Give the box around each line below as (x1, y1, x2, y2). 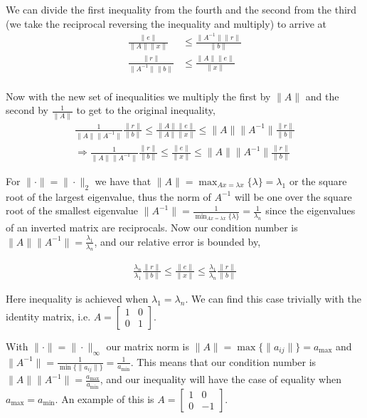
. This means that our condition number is (130, 354, 317, 369)
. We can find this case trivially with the (185, 291, 361, 306)
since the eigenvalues (265, 203, 356, 218)
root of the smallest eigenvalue (6, 203, 139, 218)
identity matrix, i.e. (6, 308, 91, 323)
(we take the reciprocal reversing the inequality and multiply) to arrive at (6, 16, 327, 31)
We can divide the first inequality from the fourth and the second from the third (6, 2, 357, 16)
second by (6, 103, 48, 117)
